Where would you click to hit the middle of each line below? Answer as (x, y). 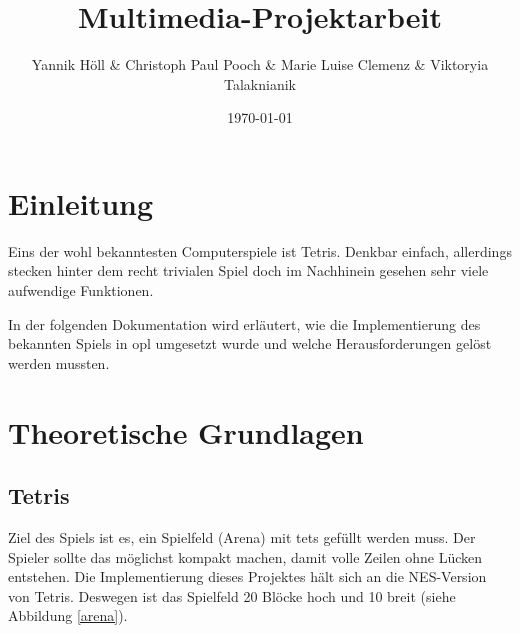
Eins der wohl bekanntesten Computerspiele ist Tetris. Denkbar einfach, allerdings (260, 250)
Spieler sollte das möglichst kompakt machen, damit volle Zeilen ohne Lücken (245, 556)
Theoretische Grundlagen (186, 431)
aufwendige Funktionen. (81, 290)
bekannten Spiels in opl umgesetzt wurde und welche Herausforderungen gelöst (250, 343)
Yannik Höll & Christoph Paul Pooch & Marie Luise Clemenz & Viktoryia (260, 64)
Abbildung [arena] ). (68, 615)
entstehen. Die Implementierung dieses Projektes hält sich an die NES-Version (247, 576)
